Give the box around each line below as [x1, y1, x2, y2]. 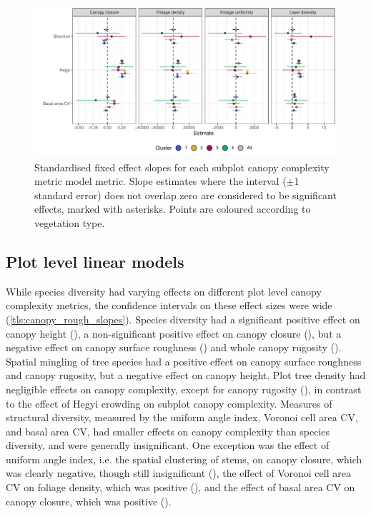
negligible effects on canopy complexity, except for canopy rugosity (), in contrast [6, 381, 362, 396]
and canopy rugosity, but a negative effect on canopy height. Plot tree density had [6, 368, 366, 383]
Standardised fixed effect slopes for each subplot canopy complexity [34, 159, 330, 174]
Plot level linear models [6, 250, 184, 272]
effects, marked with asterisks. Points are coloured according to [34, 201, 311, 216]
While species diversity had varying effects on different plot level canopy [6, 283, 322, 298]
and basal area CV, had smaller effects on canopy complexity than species [6, 423, 330, 438]
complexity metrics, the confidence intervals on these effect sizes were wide [6, 298, 332, 313]
